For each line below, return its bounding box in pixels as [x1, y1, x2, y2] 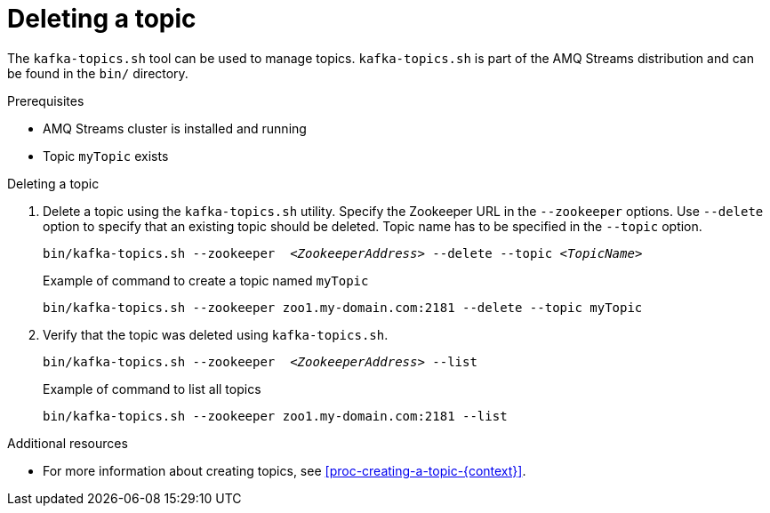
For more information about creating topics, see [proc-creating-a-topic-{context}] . [43, 462, 526, 478]
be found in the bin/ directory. [7, 65, 188, 81]
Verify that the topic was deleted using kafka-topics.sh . [43, 326, 389, 342]
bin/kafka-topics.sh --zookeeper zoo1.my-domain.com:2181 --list [43, 408, 508, 423]
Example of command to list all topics [43, 381, 261, 397]
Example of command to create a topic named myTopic [43, 272, 369, 288]
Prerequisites [7, 92, 84, 108]
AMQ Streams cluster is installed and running [43, 120, 307, 136]
